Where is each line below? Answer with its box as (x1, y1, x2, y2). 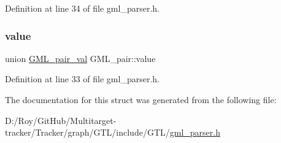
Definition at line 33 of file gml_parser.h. (5, 72, 160, 85)
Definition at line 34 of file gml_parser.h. (5, 2, 160, 14)
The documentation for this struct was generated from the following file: (5, 93, 277, 106)
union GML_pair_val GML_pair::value (5, 52, 156, 64)
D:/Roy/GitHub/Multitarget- (5, 114, 117, 126)
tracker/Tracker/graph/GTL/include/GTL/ (5, 126, 170, 139)
